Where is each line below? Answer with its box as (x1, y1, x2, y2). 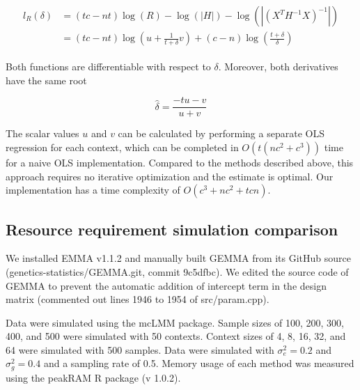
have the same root (6, 72, 87, 87)
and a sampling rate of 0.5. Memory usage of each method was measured (43, 356, 354, 370)
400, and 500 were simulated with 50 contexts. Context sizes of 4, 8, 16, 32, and (6, 329, 346, 343)
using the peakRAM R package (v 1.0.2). (6, 370, 181, 384)
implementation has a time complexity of (6, 182, 180, 197)
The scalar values (6, 126, 79, 141)
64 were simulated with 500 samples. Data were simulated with (6, 342, 274, 357)
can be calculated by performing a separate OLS (118, 126, 324, 141)
